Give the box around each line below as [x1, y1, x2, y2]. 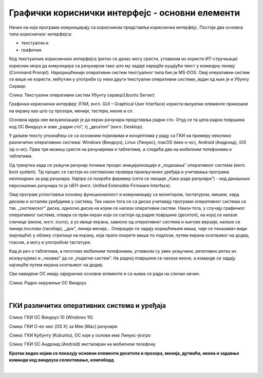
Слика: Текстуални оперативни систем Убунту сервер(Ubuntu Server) [9, 92, 155, 98]
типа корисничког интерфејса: [9, 31, 73, 37]
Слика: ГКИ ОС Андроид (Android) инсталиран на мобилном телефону [9, 341, 156, 347]
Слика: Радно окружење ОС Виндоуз [9, 279, 87, 285]
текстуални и [21, 40, 49, 46]
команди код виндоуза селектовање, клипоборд [9, 357, 114, 363]
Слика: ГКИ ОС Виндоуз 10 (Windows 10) [9, 315, 94, 320]
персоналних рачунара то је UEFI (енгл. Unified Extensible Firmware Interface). [9, 182, 171, 188]
